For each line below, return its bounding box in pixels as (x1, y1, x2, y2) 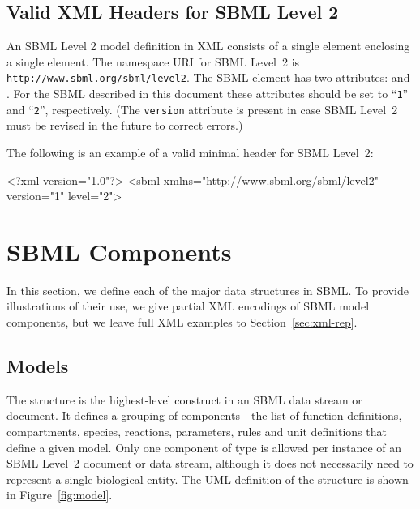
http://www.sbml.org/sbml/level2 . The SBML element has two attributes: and (6, 69, 410, 86)
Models (6, 353, 69, 379)
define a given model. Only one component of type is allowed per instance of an (6, 438, 402, 456)
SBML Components (6, 234, 232, 267)
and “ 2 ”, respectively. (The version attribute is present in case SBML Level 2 (6, 101, 398, 118)
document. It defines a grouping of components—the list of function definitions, (6, 407, 402, 424)
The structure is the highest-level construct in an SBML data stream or (6, 391, 362, 408)
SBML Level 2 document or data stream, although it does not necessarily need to (6, 455, 414, 472)
